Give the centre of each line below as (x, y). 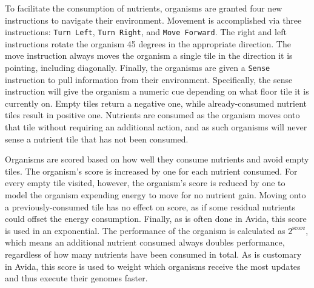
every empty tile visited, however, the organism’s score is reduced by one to (145, 183)
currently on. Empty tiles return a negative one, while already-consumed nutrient (156, 103)
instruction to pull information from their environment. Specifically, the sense (149, 79)
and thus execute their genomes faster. (76, 278)
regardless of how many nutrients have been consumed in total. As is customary (153, 254)
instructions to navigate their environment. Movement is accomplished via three (153, 20)
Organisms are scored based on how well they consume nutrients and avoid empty (157, 159)
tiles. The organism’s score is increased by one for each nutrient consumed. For (151, 171)
